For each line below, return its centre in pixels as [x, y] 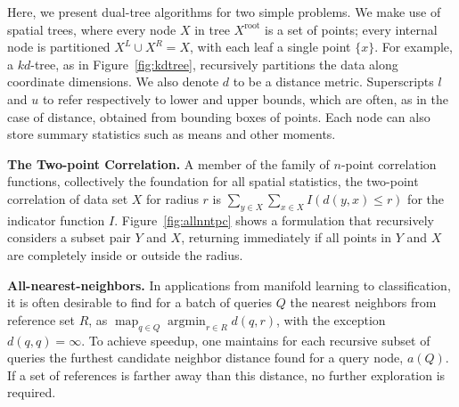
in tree [212, 29]
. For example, [414, 47]
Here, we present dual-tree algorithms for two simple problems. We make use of [224, 12]
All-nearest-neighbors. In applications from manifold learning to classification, [229, 285]
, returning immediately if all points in [286, 237]
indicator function [56, 220]
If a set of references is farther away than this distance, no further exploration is [226, 374]
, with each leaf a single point [270, 47]
